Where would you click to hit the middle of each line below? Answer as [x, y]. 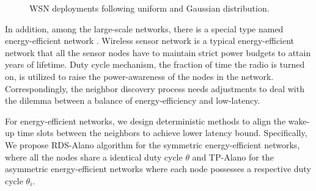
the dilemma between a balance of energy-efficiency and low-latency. [133, 100]
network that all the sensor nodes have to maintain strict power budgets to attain [158, 52]
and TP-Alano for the [233, 157]
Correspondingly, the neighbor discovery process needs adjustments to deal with [155, 88]
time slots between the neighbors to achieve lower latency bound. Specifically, [162, 133]
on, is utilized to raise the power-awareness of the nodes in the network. [139, 76]
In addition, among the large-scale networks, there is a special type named [144, 28]
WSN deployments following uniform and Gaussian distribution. [149, 8]
